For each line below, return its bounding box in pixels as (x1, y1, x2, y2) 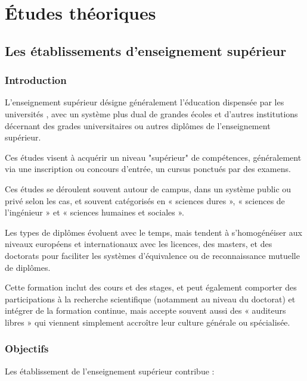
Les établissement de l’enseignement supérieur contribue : (5, 364, 215, 377)
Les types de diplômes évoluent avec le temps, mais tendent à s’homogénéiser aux (5, 226, 302, 238)
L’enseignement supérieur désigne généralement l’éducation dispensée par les (5, 96, 284, 108)
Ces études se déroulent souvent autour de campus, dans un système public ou (5, 182, 292, 195)
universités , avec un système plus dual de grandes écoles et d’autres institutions (5, 107, 298, 120)
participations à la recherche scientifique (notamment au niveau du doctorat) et (5, 292, 296, 305)
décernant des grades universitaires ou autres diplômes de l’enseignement (5, 119, 271, 132)
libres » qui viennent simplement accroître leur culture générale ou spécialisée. (5, 316, 290, 328)
